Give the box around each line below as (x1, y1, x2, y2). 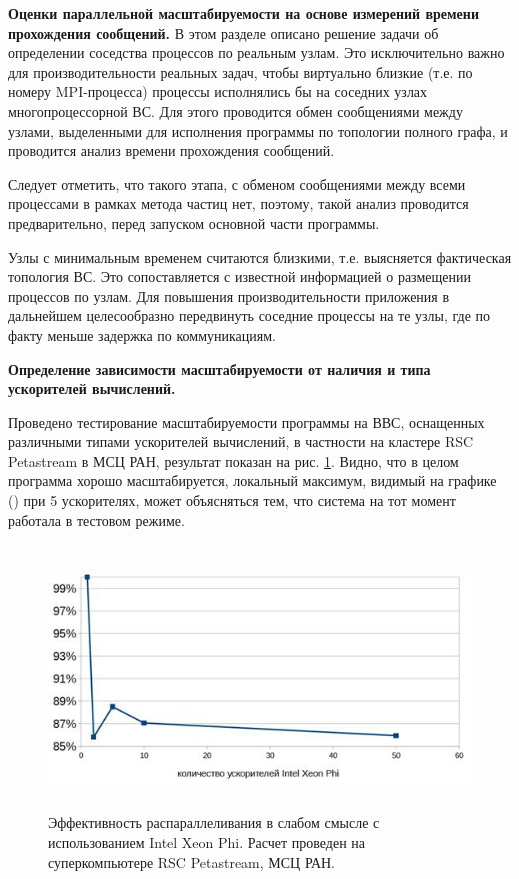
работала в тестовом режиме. (8, 509, 185, 530)
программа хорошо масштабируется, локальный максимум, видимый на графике (8, 470, 497, 491)
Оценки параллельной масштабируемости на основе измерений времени (8, 3, 479, 23)
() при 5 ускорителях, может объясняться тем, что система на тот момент (8, 490, 456, 511)
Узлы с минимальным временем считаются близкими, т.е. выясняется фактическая (8, 246, 512, 267)
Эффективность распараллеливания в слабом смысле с (48, 812, 380, 833)
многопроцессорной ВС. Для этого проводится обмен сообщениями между (8, 100, 463, 121)
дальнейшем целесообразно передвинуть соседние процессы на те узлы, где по (8, 305, 491, 326)
